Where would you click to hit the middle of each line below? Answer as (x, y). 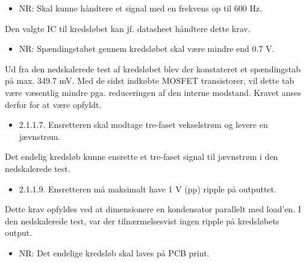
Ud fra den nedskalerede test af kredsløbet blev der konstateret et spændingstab (153, 68)
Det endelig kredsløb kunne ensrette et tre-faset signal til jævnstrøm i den (142, 157)
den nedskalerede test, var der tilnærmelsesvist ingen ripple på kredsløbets (142, 220)
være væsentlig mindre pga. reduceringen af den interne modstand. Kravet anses (153, 92)
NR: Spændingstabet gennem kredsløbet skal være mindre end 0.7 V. (147, 49)
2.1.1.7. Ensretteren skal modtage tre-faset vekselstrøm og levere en (143, 125)
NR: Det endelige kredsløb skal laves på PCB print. (114, 252)
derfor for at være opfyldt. (53, 104)
